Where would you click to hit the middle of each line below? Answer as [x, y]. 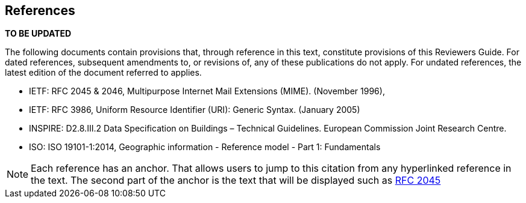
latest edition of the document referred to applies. [103, 73]
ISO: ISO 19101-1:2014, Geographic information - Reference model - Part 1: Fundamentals [205, 147]
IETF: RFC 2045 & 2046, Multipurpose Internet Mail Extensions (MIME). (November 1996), [207, 91]
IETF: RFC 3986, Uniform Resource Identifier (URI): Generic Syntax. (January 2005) [195, 110]
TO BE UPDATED [38, 34]
